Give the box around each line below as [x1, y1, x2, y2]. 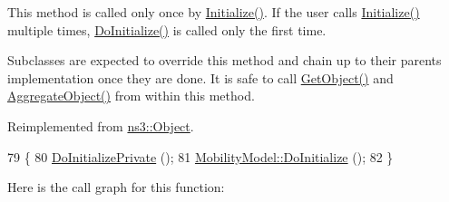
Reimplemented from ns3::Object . [7, 116, 194, 135]
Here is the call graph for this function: [7, 178, 225, 197]
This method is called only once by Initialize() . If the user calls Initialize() [7, 3, 420, 21]
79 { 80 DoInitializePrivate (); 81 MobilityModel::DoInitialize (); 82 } [7, 147, 394, 166]
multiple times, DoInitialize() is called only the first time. [7, 20, 327, 39]
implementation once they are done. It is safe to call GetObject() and [7, 68, 394, 87]
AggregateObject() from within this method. [7, 86, 255, 105]
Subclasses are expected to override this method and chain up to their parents [7, 51, 442, 70]
